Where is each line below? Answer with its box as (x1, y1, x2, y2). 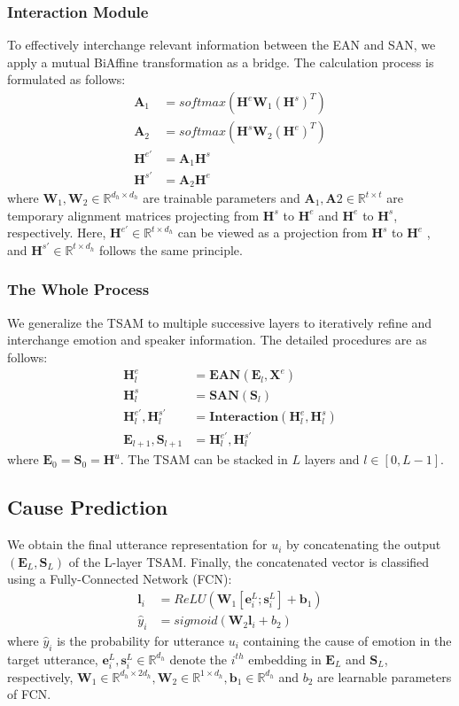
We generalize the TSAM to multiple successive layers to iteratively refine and (7, 313, 432, 331)
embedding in (248, 649, 322, 668)
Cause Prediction (7, 493, 168, 521)
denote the (169, 649, 228, 668)
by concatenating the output (286, 535, 441, 554)
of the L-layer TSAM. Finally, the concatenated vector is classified (68, 552, 430, 570)
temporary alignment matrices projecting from (7, 206, 260, 224)
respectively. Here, (7, 223, 106, 242)
